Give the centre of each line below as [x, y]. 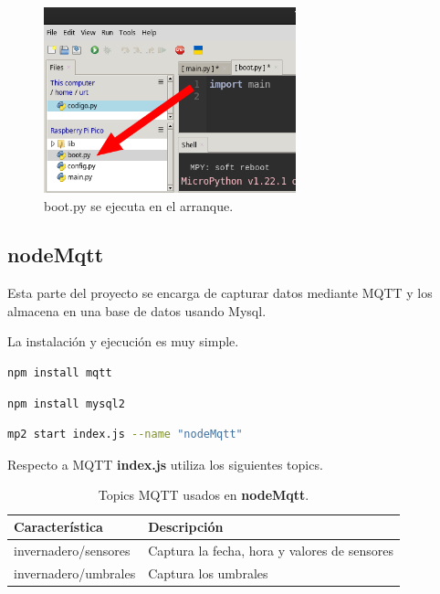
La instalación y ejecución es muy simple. [123, 341]
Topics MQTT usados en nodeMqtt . [204, 495]
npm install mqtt [60, 373]
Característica [58, 527]
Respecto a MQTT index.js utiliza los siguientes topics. [165, 464]
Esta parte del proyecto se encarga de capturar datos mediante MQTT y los [220, 293]
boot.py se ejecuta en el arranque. [139, 205]
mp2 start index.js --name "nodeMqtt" [125, 435]
